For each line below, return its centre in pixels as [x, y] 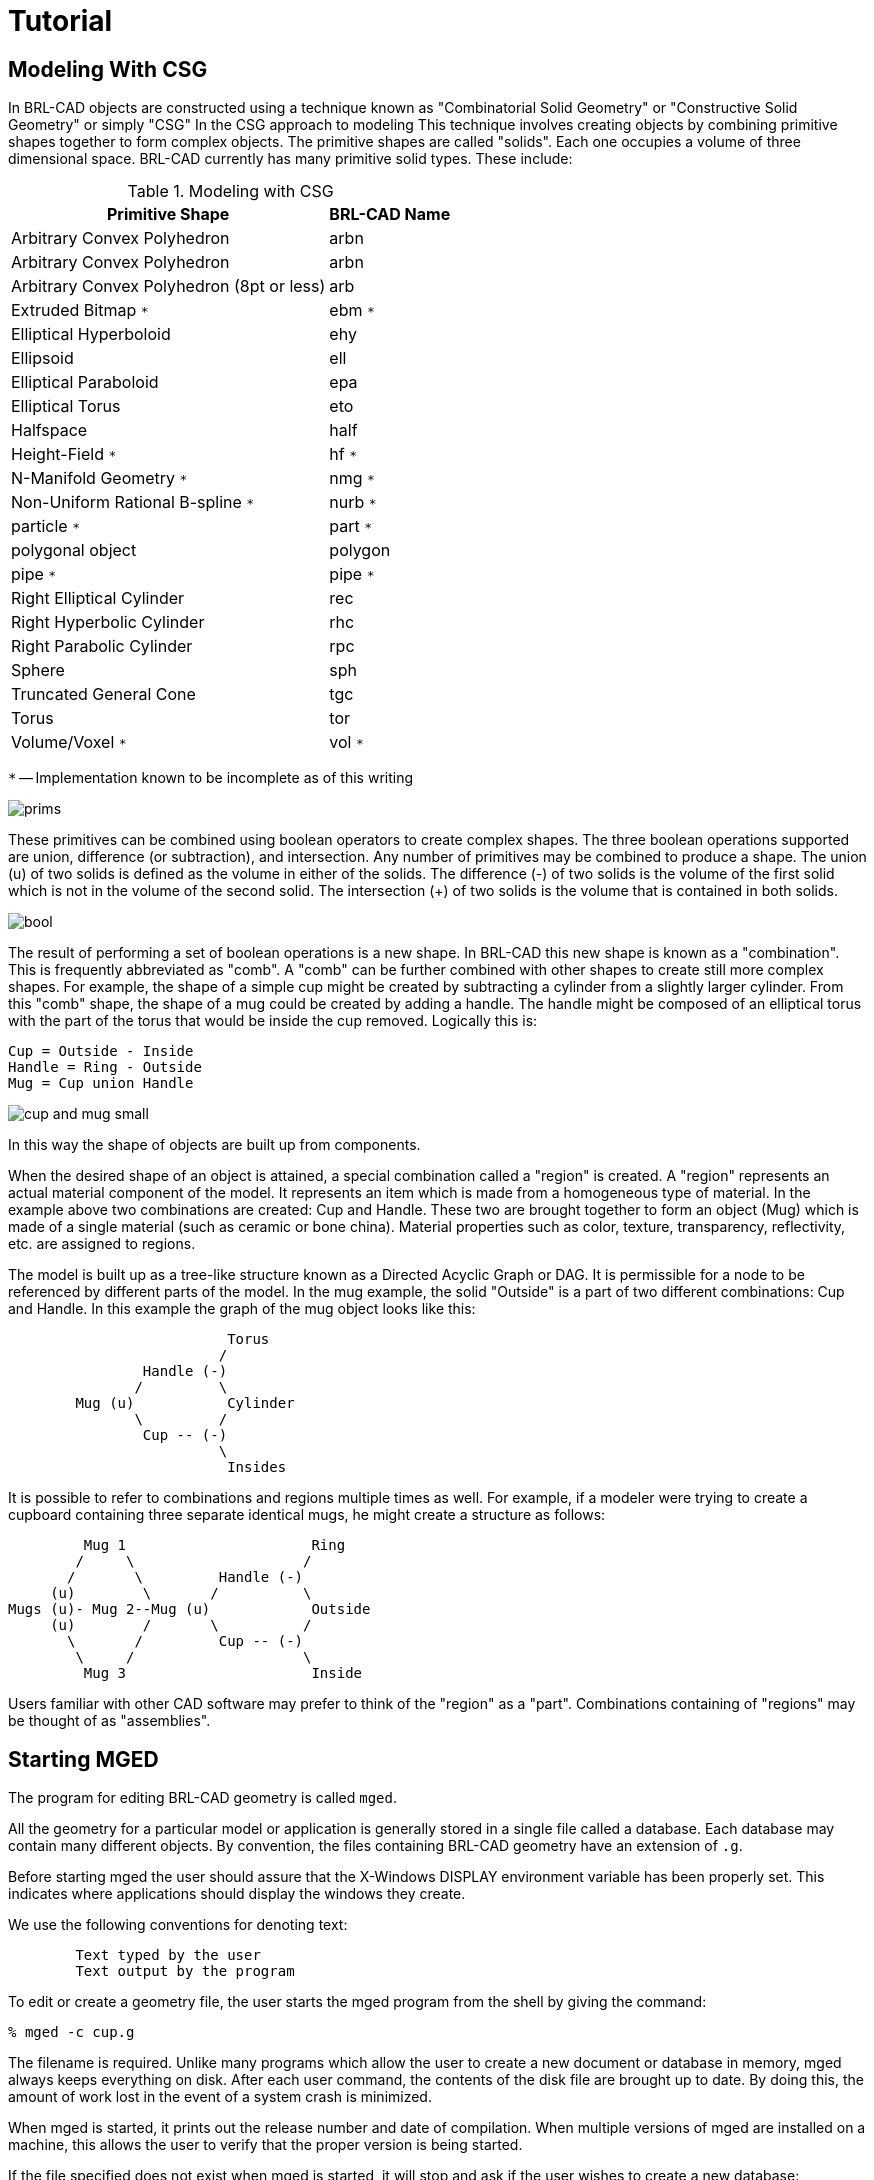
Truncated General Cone [103, 694]
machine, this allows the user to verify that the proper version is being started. [265, 2145]
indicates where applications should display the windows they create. [237, 1894]
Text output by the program [185, 1971]
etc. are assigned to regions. [102, 1244]
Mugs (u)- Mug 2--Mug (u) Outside [189, 1609]
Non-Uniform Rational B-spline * [133, 502]
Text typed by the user [168, 1955]
